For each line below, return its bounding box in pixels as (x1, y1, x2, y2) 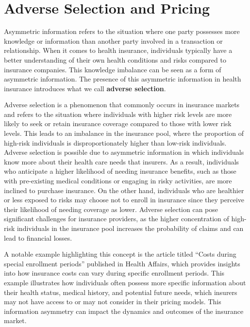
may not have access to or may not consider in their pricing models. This (4, 296, 221, 307)
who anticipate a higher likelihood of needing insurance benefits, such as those (4, 166, 236, 176)
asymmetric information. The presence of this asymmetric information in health (4, 74, 241, 84)
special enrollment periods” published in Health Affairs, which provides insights (4, 258, 240, 268)
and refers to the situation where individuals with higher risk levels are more (4, 109, 232, 119)
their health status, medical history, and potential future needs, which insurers (4, 287, 237, 297)
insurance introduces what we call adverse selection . (4, 83, 166, 93)
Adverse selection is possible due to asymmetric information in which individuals (4, 147, 244, 157)
